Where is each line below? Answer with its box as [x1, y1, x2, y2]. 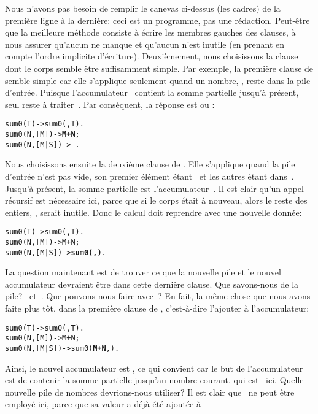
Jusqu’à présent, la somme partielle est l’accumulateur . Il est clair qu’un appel [5, 182, 304, 194]
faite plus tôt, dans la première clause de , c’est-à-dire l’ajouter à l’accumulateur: [5, 302, 309, 315]
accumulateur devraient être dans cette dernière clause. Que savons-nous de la [5, 277, 299, 290]
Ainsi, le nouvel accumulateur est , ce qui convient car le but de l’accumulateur [5, 361, 303, 374]
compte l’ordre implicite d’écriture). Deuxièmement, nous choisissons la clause [5, 50, 298, 63]
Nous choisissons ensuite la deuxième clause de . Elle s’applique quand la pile [5, 158, 295, 171]
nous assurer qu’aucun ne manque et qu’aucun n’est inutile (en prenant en [5, 37, 285, 50]
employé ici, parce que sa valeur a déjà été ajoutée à [5, 397, 201, 410]
